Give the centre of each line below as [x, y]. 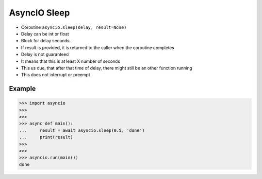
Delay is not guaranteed [45, 54]
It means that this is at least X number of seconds [71, 61]
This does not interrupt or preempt [56, 75]
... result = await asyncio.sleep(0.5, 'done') [82, 130]
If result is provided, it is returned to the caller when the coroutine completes [98, 47]
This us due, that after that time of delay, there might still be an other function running [107, 68]
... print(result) [46, 137]
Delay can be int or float [45, 34]
